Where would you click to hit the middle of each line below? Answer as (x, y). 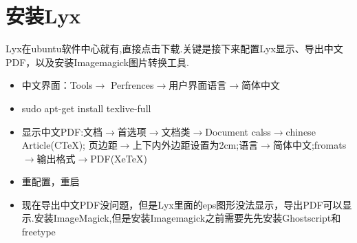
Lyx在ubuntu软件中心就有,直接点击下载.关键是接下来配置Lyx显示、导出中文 (174, 49)
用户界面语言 (198, 85)
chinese (301, 131)
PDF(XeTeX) (119, 158)
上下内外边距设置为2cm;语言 (195, 145)
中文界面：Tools (57, 85)
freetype (39, 232)
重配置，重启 (51, 181)
